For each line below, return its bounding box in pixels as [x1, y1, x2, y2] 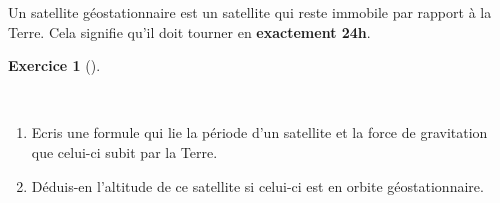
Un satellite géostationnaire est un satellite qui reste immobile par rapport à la [8, 2, 492, 22]
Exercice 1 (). [8, 55, 101, 76]
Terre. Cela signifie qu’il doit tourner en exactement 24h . [8, 21, 371, 42]
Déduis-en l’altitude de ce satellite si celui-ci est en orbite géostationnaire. [31, 175, 484, 196]
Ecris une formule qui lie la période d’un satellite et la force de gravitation [31, 122, 488, 143]
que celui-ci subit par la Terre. [31, 141, 218, 162]
